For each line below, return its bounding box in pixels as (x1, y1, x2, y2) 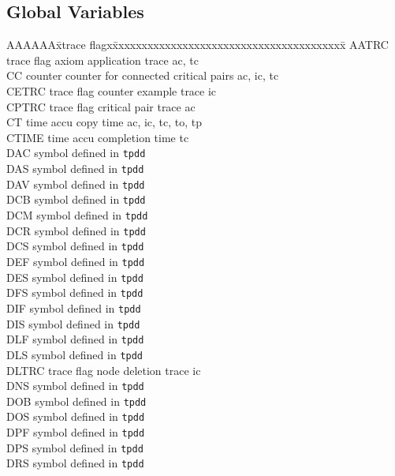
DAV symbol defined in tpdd (6, 175, 145, 192)
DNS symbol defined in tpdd (6, 377, 144, 394)
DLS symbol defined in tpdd (6, 346, 143, 362)
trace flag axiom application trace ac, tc (6, 51, 199, 68)
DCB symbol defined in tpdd (6, 191, 146, 208)
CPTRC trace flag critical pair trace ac (6, 98, 196, 114)
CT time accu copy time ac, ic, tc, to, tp (6, 114, 203, 130)
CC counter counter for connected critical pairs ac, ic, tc (6, 67, 279, 84)
